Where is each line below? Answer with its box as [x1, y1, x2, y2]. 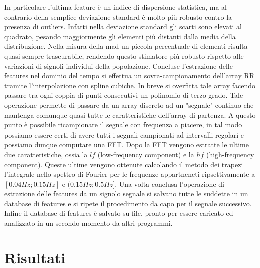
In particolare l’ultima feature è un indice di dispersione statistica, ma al [4, 2, 227, 12]
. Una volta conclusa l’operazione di [115, 178, 224, 189]
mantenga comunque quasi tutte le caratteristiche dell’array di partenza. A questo [4, 109, 256, 120]
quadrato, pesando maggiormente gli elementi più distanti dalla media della [4, 31, 236, 41]
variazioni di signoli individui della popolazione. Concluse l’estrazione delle [4, 60, 233, 71]
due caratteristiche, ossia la [4, 149, 88, 159]
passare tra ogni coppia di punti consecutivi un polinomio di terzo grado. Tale [4, 90, 243, 100]
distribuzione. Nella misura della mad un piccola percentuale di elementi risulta [4, 41, 248, 51]
